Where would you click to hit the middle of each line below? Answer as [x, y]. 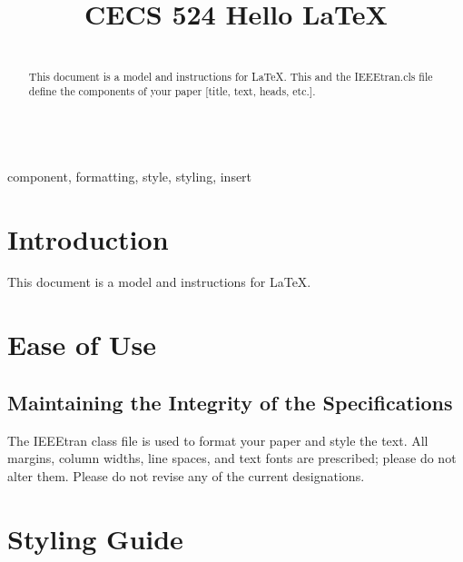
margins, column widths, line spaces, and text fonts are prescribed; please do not [232, 458]
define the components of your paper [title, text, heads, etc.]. [172, 91]
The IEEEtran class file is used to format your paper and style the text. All [218, 440]
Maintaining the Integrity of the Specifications [230, 402]
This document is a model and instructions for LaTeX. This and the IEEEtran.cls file [231, 76]
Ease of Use [82, 345]
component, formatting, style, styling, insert [130, 176]
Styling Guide [95, 538]
